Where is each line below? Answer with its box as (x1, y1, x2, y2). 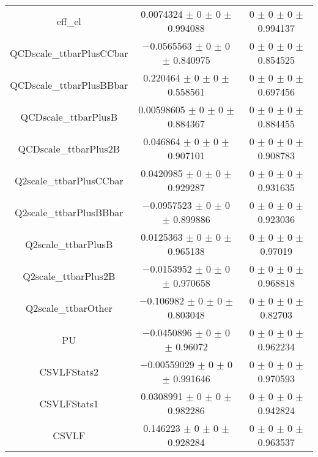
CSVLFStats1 (39, 396, 99, 410)
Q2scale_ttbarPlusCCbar (14, 173, 124, 187)
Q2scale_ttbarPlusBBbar (15, 205, 124, 219)
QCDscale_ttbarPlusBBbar (10, 77, 128, 92)
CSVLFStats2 (39, 364, 99, 379)
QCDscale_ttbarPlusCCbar (10, 45, 128, 60)
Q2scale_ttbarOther (25, 300, 113, 315)
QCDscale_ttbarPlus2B (18, 141, 120, 156)
